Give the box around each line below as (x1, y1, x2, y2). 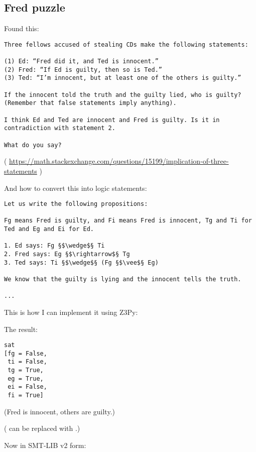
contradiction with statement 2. (4, 125, 115, 132)
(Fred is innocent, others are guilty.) (4, 406, 115, 416)
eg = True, (8, 375, 44, 382)
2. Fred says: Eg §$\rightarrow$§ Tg (4, 251, 130, 258)
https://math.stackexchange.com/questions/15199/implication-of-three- (9, 156, 229, 166)
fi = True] (8, 392, 44, 399)
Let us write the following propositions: (4, 200, 148, 208)
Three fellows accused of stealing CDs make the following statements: (4, 41, 248, 48)
